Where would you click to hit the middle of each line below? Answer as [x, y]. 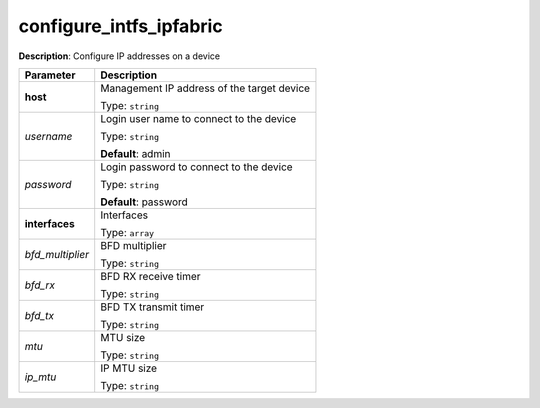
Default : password [144, 202]
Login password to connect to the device [197, 167]
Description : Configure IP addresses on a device [119, 56]
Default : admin [135, 153]
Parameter [50, 75]
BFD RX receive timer [150, 276]
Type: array [127, 232]
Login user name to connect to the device [198, 118]
